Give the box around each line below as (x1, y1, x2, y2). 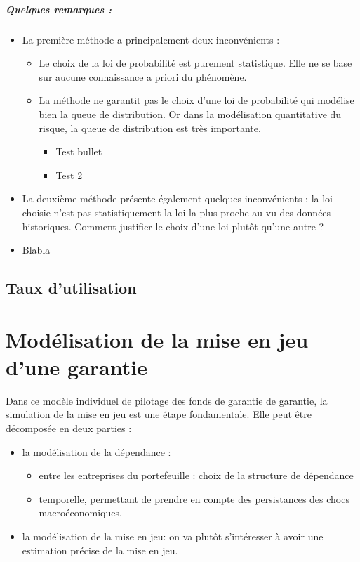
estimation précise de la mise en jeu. (22, 542, 178, 557)
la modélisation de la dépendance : (22, 444, 171, 459)
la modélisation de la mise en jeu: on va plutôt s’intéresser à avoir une (22, 528, 324, 543)
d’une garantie (6, 352, 147, 381)
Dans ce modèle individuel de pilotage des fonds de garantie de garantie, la (6, 393, 328, 407)
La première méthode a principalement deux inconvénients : (22, 32, 280, 46)
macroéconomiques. (39, 505, 122, 520)
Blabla (22, 242, 51, 257)
